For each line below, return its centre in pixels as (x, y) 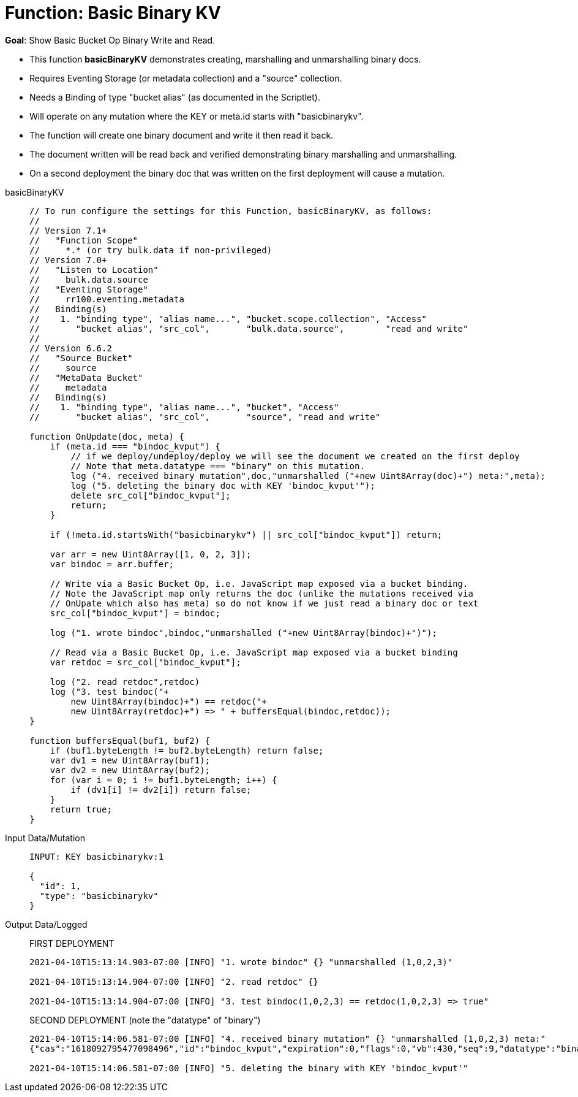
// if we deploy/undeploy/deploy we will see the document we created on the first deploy (295, 456)
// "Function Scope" (84, 240)
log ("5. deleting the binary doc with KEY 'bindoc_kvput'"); (223, 485)
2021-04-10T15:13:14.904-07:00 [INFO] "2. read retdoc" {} (174, 981)
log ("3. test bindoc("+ (109, 691)
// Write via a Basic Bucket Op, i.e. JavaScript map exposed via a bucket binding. (259, 583)
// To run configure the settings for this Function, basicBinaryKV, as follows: (231, 211)
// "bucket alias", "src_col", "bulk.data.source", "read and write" (249, 328)
